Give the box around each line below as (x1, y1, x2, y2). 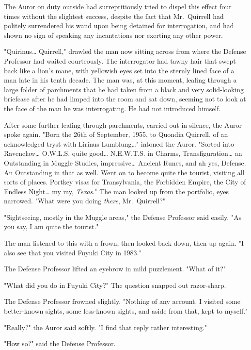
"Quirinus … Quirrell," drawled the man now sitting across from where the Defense (4, 46, 246, 56)
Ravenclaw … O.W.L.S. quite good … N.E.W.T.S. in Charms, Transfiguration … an (4, 148, 242, 158)
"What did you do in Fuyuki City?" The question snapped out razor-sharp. (4, 280, 226, 290)
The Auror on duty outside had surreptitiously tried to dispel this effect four (4, 1, 232, 11)
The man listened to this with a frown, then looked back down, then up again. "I (4, 238, 244, 248)
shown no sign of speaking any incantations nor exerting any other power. (4, 30, 223, 40)
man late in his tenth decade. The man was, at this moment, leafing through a (4, 75, 237, 85)
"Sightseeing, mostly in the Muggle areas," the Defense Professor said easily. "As (4, 212, 242, 222)
